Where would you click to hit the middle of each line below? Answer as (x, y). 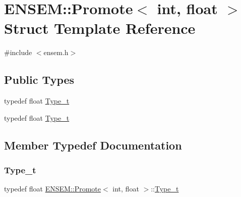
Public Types (39, 80)
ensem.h (56, 52)
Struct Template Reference (100, 28)
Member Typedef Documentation (93, 145)
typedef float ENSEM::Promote (53, 189)
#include (18, 52)
